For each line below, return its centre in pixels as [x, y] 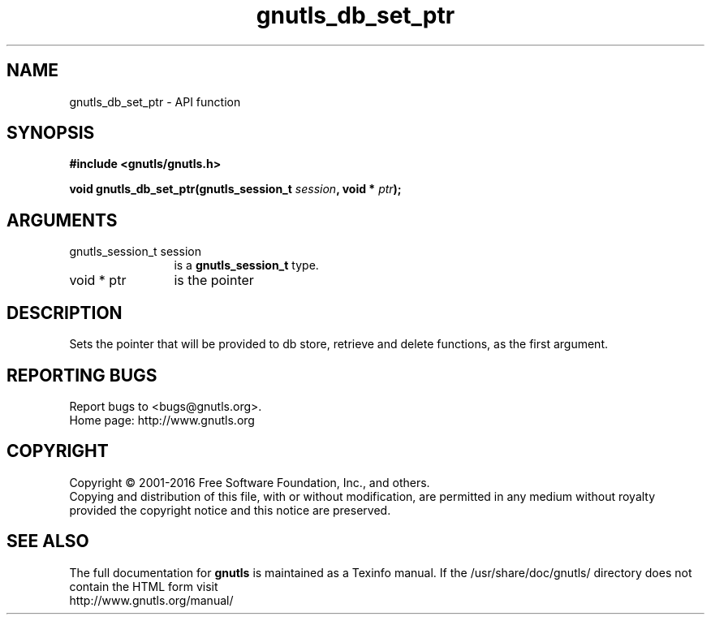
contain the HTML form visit [144, 586]
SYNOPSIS [51, 133]
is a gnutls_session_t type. [246, 265]
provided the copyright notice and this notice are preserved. [230, 510]
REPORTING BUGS [82, 375]
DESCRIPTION [65, 313]
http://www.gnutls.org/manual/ [151, 600]
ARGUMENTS [62, 220]
